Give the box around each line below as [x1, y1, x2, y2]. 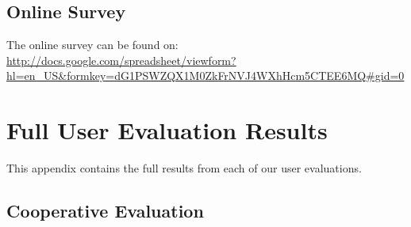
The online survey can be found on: [6, 36, 179, 53]
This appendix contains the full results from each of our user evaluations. [6, 160, 362, 176]
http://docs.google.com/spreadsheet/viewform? [6, 51, 236, 68]
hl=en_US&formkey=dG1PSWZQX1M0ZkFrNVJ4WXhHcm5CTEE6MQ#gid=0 [6, 67, 405, 84]
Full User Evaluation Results [6, 114, 328, 146]
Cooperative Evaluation [6, 199, 204, 223]
